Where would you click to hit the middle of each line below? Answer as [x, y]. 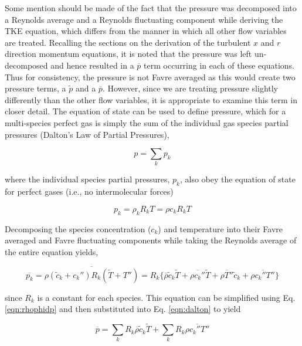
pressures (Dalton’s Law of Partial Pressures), [87, 134]
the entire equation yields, [52, 251]
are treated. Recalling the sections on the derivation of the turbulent [128, 42]
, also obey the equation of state [237, 179]
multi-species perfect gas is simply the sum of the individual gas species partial [147, 122]
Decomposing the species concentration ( [78, 228]
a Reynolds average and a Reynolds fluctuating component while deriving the [144, 19]
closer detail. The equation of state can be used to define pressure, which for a [145, 111]
